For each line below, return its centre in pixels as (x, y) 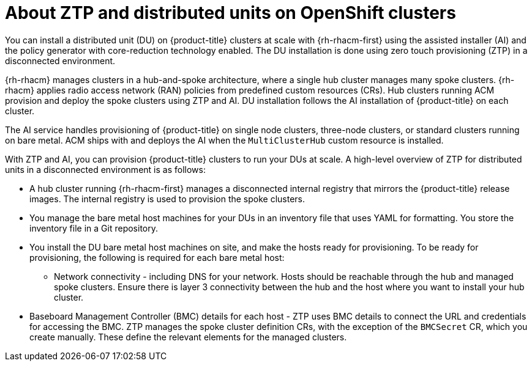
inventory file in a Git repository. (94, 228)
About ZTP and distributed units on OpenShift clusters (230, 13)
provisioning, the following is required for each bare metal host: (157, 257)
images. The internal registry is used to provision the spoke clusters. (167, 199)
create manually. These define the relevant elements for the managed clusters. (188, 337)
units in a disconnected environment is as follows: (105, 169)
